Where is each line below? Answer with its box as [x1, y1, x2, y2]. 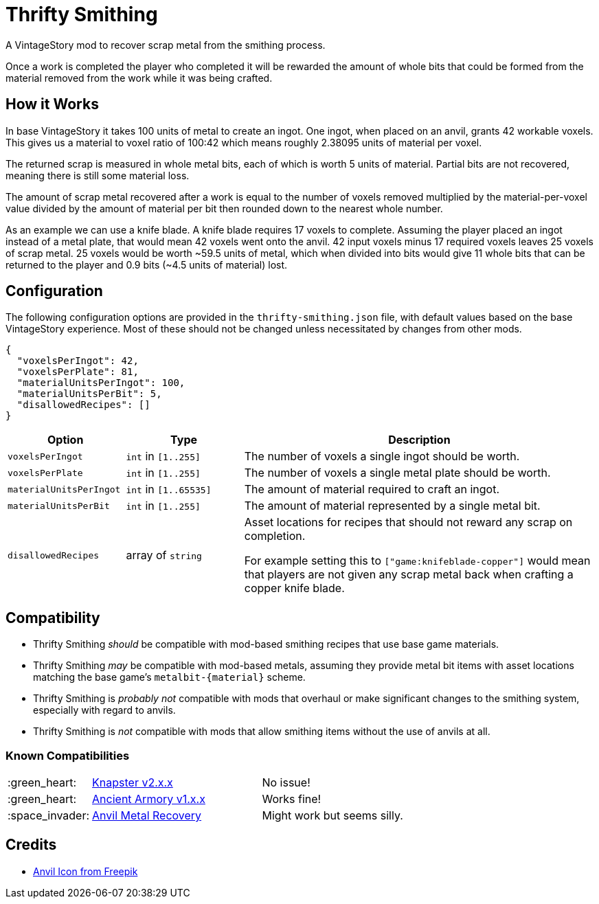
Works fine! [262, 792, 321, 806]
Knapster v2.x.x [92, 776, 173, 790]
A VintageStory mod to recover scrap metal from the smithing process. [5, 38, 326, 51]
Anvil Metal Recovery [92, 809, 202, 823]
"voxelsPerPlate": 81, [16, 366, 139, 378]
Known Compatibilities [5, 748, 130, 762]
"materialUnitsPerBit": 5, [16, 388, 162, 400]
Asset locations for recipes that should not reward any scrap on [244, 515, 573, 530]
